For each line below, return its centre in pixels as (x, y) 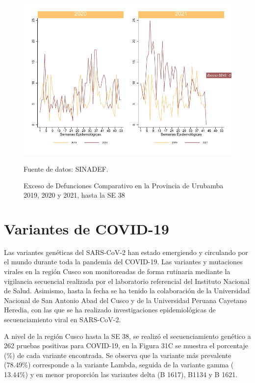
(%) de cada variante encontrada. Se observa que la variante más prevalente (118, 355)
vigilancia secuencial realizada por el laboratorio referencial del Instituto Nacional (127, 281)
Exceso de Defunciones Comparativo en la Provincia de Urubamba (124, 185)
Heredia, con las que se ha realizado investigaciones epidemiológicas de (110, 310)
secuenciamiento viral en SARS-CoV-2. (63, 319)
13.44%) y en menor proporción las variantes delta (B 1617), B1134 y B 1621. (121, 374)
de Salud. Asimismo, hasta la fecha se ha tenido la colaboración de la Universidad (127, 291)
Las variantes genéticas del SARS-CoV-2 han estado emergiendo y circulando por (126, 252)
